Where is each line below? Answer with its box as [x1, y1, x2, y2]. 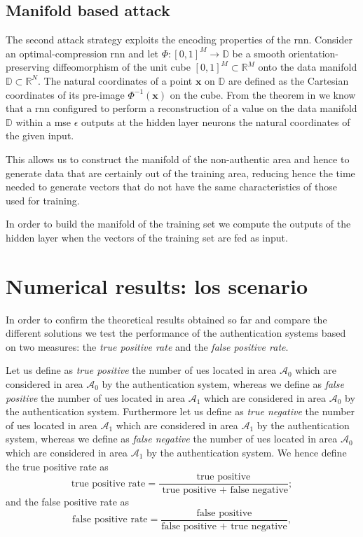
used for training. [6, 193, 80, 207]
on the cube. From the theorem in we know [170, 87, 356, 102]
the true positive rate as [6, 459, 109, 473]
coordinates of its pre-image [6, 87, 125, 102]
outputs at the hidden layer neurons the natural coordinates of [81, 114, 350, 129]
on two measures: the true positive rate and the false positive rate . [6, 339, 289, 354]
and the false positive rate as [6, 494, 130, 509]
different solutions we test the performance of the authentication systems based [6, 326, 346, 340]
